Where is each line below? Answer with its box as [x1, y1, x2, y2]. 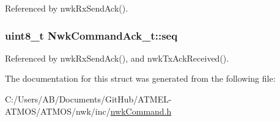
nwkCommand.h [110, 104, 172, 117]
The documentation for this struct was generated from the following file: [5, 72, 276, 85]
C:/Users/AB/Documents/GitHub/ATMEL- [5, 93, 172, 105]
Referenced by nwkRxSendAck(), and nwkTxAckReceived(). [5, 51, 229, 64]
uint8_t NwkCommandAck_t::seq [5, 27, 178, 43]
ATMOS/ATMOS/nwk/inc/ [5, 104, 111, 117]
